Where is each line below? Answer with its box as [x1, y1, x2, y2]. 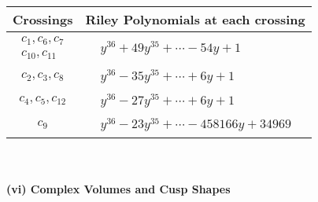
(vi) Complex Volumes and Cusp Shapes [6, 180, 231, 196]
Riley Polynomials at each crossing [85, 10, 305, 28]
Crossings [13, 10, 73, 28]
